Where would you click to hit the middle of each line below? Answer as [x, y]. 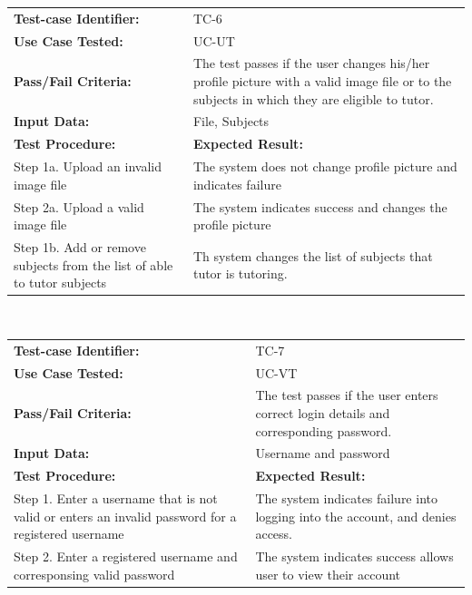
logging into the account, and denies [356, 516]
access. [274, 534]
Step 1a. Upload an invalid [88, 166]
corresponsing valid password [94, 574]
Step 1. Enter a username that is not [116, 498]
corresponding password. [324, 430]
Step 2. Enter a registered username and [126, 556]
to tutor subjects [60, 283]
